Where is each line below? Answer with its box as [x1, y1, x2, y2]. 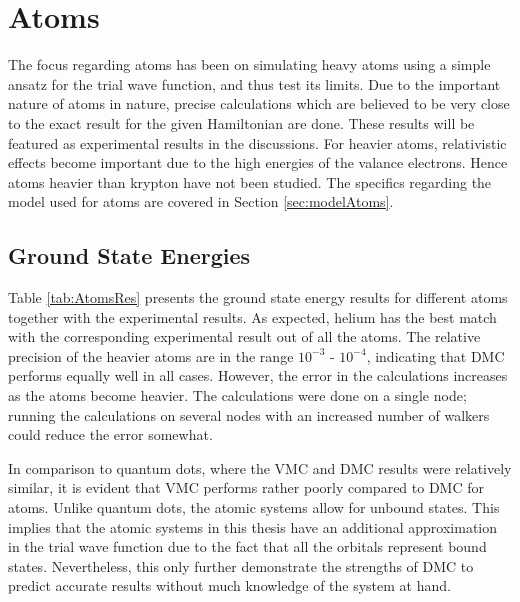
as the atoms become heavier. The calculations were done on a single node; [8, 385, 467, 406]
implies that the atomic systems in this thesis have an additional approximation [8, 516, 498, 537]
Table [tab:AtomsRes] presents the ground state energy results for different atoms [8, 287, 508, 308]
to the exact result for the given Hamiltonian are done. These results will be [8, 112, 475, 133]
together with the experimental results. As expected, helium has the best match [8, 306, 497, 327]
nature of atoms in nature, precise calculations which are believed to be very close [8, 93, 510, 114]
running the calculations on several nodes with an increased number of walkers [8, 404, 490, 425]
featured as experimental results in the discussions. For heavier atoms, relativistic [8, 132, 507, 153]
